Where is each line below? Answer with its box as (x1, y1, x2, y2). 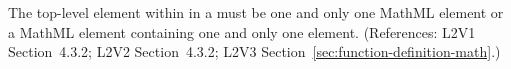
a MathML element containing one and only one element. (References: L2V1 (8, 21, 476, 42)
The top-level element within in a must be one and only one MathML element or (8, 2, 504, 22)
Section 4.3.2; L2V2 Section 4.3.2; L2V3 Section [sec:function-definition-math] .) (8, 41, 501, 62)
